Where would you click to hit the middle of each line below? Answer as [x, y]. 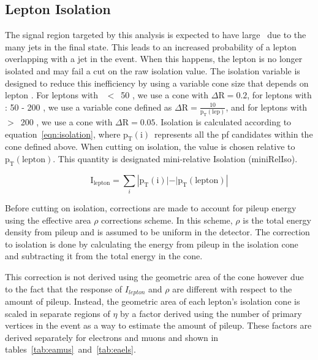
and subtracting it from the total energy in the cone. [104, 256]
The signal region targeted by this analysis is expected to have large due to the [156, 35]
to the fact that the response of [64, 288]
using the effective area [48, 220]
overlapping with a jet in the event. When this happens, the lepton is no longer [154, 59]
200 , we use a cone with [66, 121]
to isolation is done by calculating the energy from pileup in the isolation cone [152, 244]
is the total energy [277, 220]
